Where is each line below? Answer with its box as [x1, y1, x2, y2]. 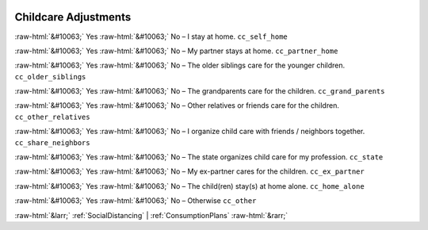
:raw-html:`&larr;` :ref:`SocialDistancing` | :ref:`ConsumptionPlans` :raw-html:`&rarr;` [14, 210, 289, 220]
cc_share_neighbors [14, 138, 90, 147]
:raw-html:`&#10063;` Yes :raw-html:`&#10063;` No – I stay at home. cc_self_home [14, 32, 289, 41]
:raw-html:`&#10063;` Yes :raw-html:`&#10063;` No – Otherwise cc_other [14, 196, 257, 205]
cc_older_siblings [14, 72, 86, 81]
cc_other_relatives [14, 112, 90, 121]
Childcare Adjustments [14, 10, 132, 24]
